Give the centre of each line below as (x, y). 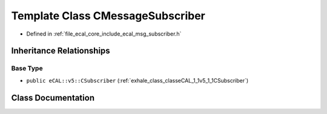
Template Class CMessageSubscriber (108, 16)
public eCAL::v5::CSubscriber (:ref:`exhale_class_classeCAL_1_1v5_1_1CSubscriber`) (137, 80)
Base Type (27, 68)
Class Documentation (53, 97)
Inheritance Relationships (61, 51)
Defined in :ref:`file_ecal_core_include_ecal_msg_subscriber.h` (104, 34)
